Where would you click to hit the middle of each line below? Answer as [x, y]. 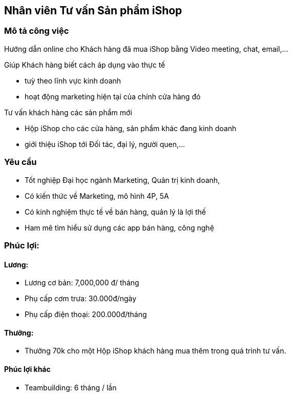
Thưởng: [19, 332]
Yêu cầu [20, 162]
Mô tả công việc [37, 31]
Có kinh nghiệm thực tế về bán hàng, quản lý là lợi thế [115, 212]
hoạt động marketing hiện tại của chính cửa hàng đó [113, 96]
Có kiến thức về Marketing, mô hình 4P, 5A [97, 196]
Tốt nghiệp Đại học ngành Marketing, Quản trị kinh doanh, [122, 180]
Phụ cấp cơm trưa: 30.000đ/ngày [81, 299]
